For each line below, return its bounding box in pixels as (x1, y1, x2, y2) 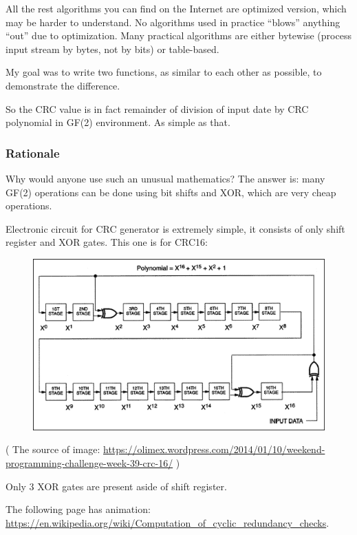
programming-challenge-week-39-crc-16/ (6, 456, 173, 470)
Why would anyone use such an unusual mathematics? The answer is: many (6, 171, 325, 185)
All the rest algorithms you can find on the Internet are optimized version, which (6, 1, 347, 15)
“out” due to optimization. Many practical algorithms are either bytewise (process (6, 28, 351, 43)
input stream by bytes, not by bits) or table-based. (6, 41, 219, 56)
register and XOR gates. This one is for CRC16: (6, 235, 208, 249)
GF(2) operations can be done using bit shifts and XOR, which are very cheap (6, 185, 336, 199)
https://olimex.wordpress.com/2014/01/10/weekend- (103, 442, 325, 457)
